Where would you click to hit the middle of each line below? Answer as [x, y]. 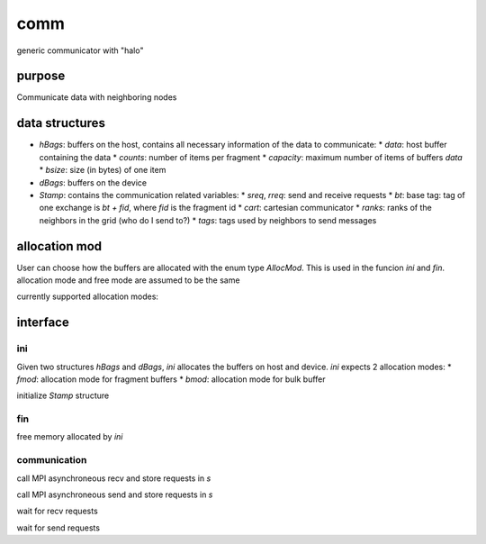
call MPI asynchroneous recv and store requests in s [114, 478]
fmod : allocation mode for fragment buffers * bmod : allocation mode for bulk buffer [171, 379]
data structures [61, 123]
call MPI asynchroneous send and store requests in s [115, 494]
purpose [41, 76]
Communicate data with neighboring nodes [97, 97]
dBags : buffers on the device [93, 182]
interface [43, 323]
